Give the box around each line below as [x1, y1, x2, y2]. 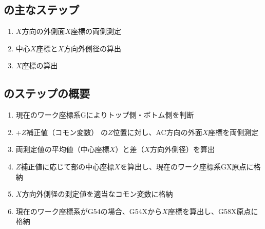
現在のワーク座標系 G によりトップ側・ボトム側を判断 [15, 109, 194, 120]
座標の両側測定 [70, 26, 121, 36]
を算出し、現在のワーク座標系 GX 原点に [120, 161, 254, 171]
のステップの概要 [4, 85, 90, 101]
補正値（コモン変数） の [26, 126, 108, 137]
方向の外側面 [22, 26, 65, 36]
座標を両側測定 [208, 126, 259, 137]
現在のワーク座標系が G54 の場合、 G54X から [15, 205, 162, 216]
